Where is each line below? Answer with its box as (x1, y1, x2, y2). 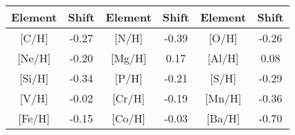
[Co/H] (111, 110, 145, 126)
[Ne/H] (17, 50, 51, 66)
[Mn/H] (205, 90, 242, 106)
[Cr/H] (112, 90, 145, 106)
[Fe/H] (18, 110, 50, 126)
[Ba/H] (206, 110, 240, 126)
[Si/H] (19, 70, 49, 86)
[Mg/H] (110, 50, 147, 66)
